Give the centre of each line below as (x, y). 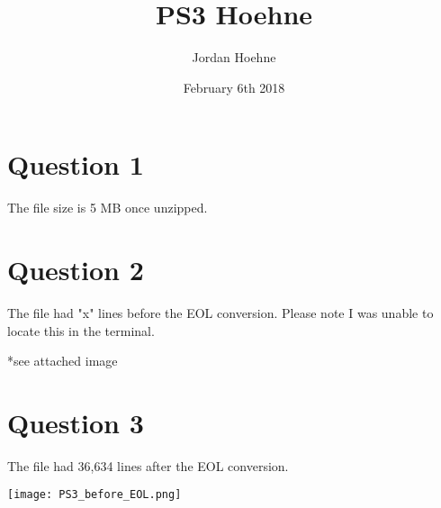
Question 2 (76, 270)
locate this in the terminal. (81, 330)
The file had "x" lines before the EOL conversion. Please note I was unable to (220, 312)
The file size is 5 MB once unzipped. (108, 208)
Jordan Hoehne (234, 57)
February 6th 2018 (234, 87)
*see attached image (63, 361)
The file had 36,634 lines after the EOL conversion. (148, 465)
